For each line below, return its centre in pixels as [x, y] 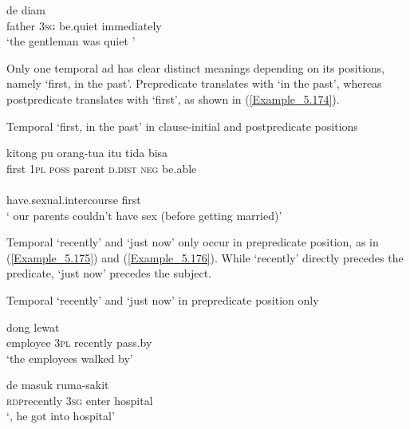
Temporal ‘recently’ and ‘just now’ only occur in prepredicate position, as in [193, 242]
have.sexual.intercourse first [74, 199]
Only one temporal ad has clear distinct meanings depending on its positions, [196, 67]
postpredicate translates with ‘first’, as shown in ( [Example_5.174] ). [173, 98]
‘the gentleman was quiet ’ [71, 41]
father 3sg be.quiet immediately [84, 25]
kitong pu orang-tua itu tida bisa [87, 153]
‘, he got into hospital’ [61, 416]
